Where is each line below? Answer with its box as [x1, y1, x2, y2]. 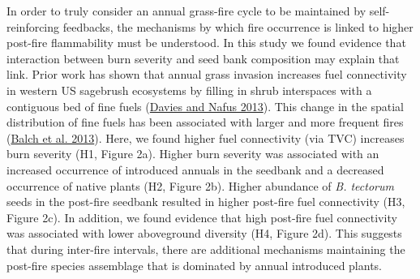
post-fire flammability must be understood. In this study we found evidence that [6, 34, 406, 51]
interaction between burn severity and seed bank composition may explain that [6, 49, 400, 67]
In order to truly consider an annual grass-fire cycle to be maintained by [6, 2, 366, 19]
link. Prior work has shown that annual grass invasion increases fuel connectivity [6, 66, 407, 83]
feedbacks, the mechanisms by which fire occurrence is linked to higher [62, 18, 414, 35]
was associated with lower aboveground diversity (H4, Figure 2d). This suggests [6, 225, 402, 242]
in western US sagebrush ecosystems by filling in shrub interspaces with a [6, 81, 372, 98]
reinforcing [6, 18, 60, 35]
